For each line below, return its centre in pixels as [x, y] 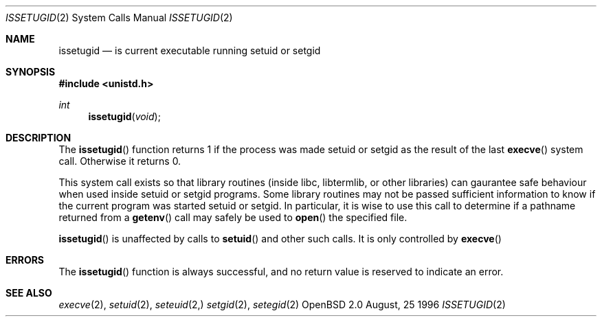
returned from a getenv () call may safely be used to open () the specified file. [233, 217]
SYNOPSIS [31, 72]
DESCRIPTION [38, 138]
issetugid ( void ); [124, 116]
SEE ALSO [29, 293]
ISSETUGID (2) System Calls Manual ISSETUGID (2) [119, 18]
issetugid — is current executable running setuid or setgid [190, 50]
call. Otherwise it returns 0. [120, 161]
